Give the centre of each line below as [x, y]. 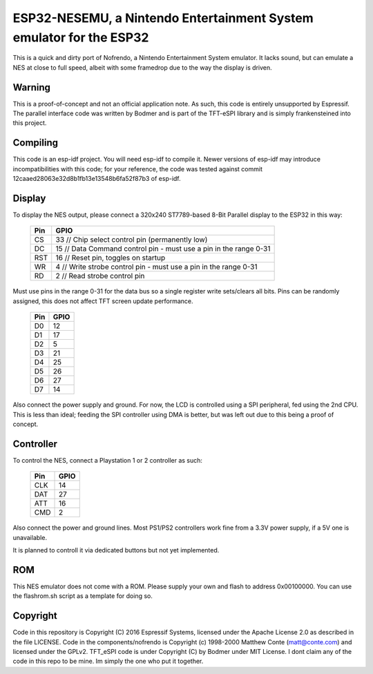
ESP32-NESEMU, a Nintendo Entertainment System [163, 18]
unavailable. [30, 537]
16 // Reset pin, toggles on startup [111, 258]
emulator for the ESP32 [81, 37]
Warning [32, 87]
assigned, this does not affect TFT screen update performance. [103, 301]
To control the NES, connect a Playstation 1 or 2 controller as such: [108, 460]
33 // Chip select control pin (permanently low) [132, 240]
